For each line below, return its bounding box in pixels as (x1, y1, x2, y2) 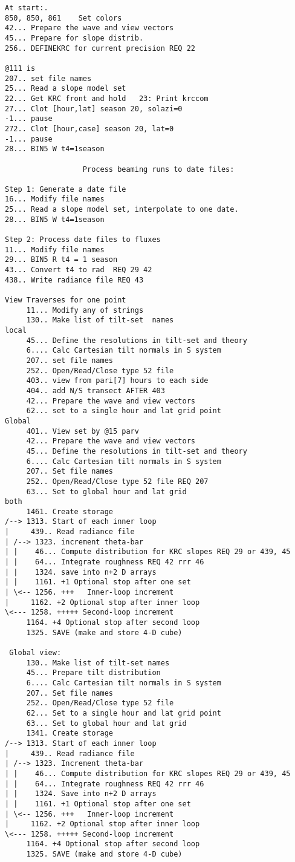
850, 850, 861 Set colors (5, 13, 122, 22)
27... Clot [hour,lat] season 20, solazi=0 (5, 104, 183, 113)
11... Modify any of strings (26, 305, 144, 315)
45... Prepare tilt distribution (26, 668, 161, 678)
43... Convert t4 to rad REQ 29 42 (5, 266, 152, 275)
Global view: (9, 648, 62, 657)
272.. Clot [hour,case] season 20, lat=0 (5, 124, 174, 133)
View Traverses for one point (5, 296, 126, 305)
